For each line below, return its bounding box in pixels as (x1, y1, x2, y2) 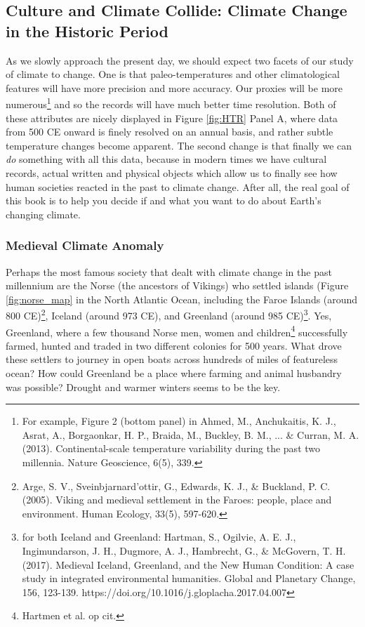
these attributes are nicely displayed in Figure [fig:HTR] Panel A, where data (6, 110, 338, 125)
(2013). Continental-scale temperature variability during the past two (22, 441, 321, 456)
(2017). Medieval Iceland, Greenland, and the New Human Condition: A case (22, 557, 354, 572)
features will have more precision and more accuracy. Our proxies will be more (6, 80, 343, 95)
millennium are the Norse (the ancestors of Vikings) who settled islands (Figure (6, 278, 349, 293)
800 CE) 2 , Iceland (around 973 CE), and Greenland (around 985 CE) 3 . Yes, (6, 306, 332, 323)
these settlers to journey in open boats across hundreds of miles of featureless (6, 352, 338, 367)
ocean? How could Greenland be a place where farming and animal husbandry (6, 366, 342, 381)
